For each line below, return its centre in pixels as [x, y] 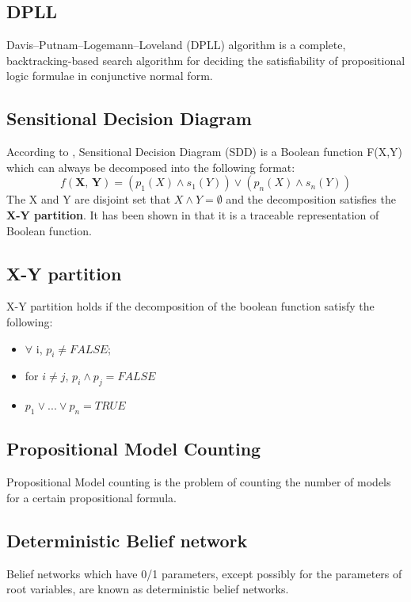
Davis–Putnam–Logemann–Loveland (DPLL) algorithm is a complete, [176, 45]
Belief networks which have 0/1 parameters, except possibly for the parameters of [204, 573]
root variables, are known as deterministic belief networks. [148, 589]
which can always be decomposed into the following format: [151, 167]
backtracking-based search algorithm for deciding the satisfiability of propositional [206, 60]
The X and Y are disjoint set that [89, 199]
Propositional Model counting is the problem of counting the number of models [199, 482]
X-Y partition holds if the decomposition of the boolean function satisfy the [190, 306]
